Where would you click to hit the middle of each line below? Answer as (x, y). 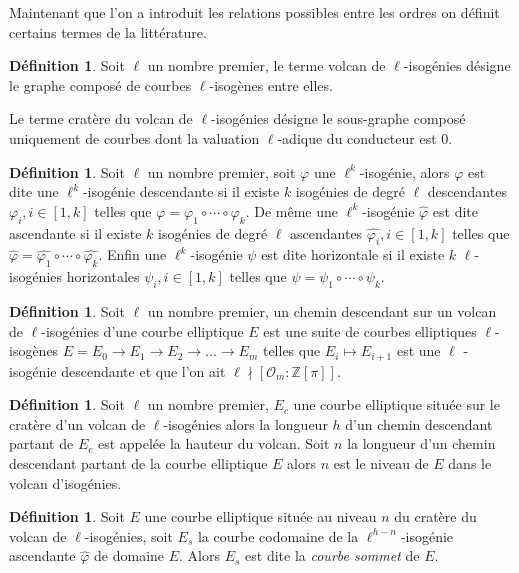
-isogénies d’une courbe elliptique (142, 330)
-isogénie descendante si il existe (181, 191)
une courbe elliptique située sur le (396, 404)
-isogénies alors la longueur (245, 423)
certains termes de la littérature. (108, 31)
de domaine (129, 555)
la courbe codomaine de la (278, 535)
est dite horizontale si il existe (353, 254)
